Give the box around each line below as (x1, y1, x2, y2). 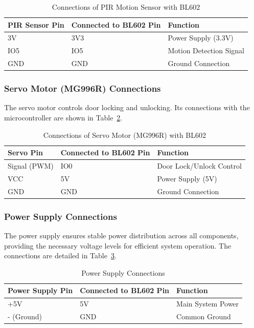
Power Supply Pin (8, 285, 73, 296)
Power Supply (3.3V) (168, 32, 234, 43)
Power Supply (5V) (157, 173, 217, 183)
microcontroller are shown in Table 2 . (4, 112, 123, 123)
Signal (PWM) (8, 160, 54, 171)
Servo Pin (8, 147, 43, 158)
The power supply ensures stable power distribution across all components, (4, 230, 239, 241)
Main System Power (176, 298, 239, 309)
